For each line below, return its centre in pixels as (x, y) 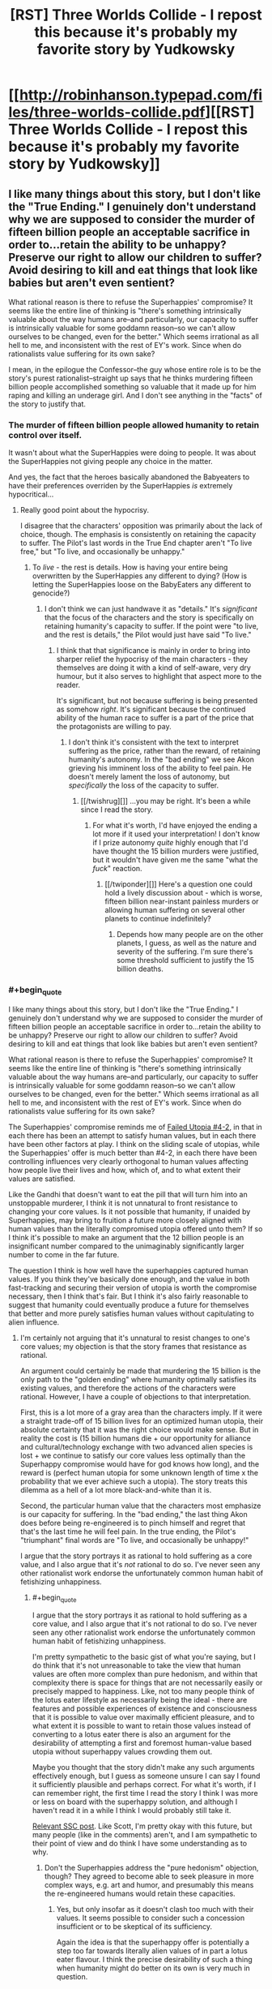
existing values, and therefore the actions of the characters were (128, 1388)
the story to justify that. (47, 404)
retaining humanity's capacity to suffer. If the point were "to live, (151, 626)
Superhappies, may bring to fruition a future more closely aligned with (125, 1220)
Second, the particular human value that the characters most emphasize (140, 1506)
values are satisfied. (42, 1179)
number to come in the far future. (64, 1254)
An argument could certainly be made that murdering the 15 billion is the (140, 1370)
